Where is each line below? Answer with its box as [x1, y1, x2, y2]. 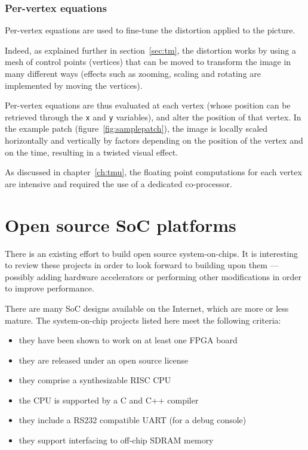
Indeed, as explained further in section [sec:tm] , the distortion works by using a [5, 44, 296, 56]
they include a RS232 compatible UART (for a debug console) [19, 414, 247, 426]
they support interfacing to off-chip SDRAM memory [19, 434, 214, 446]
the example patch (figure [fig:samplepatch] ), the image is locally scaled [5, 122, 268, 135]
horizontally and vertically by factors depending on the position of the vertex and [5, 134, 303, 147]
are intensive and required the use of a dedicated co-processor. [5, 177, 232, 190]
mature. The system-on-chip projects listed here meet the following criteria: [5, 314, 281, 326]
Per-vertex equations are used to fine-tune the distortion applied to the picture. [5, 24, 295, 36]
